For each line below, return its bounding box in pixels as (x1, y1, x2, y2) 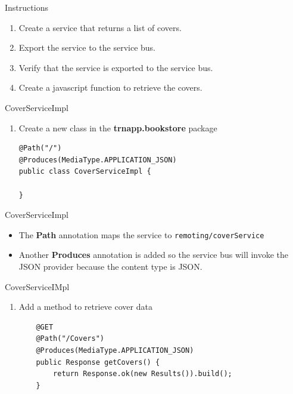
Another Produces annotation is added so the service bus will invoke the (18, 248, 289, 261)
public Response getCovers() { (36, 358, 160, 367)
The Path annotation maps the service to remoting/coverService (18, 228, 264, 241)
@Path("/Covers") (36, 334, 104, 343)
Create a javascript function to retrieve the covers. (18, 81, 202, 94)
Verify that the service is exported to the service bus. (18, 61, 213, 73)
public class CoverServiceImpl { (18, 167, 151, 176)
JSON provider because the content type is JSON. (18, 260, 202, 272)
